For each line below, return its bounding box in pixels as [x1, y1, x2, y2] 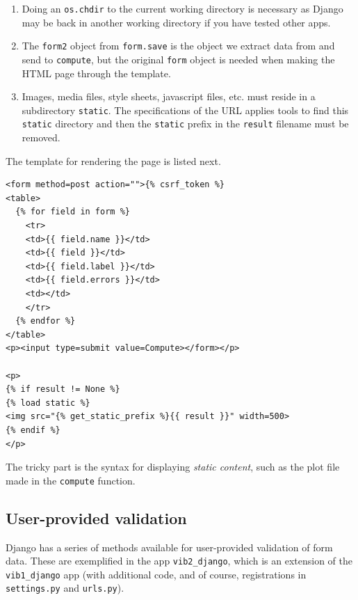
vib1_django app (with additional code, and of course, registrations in [6, 567, 307, 581]
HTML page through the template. [22, 65, 171, 80]
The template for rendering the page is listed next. [6, 153, 221, 168]
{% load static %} [6, 397, 90, 408]
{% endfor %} [15, 316, 76, 326]
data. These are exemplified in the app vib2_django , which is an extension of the [6, 553, 353, 568]
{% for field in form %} [15, 207, 130, 217]
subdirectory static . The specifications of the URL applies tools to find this [22, 102, 349, 117]
